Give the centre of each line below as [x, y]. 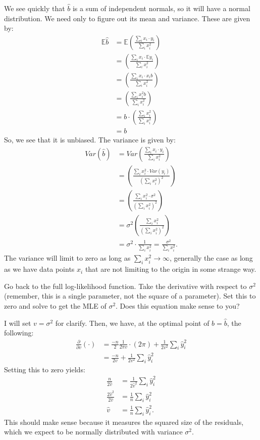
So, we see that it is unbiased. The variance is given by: [90, 139]
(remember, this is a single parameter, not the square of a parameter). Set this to [130, 296]
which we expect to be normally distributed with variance [93, 432]
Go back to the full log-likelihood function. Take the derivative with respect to [125, 286]
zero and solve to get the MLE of [55, 305]
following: [19, 333]
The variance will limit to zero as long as [67, 258]
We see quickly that [35, 8]
